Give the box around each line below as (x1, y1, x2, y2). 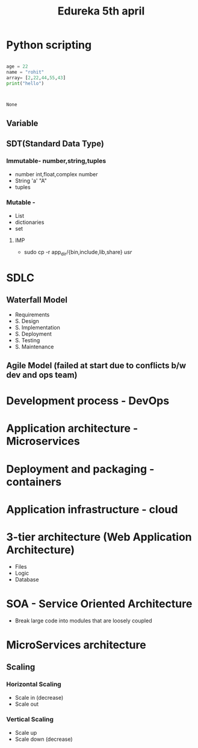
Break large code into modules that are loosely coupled (14, 617, 152, 624)
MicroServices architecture (6, 638, 146, 651)
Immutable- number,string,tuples (6, 157, 107, 165)
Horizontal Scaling (6, 680, 61, 689)
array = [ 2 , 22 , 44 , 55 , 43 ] (6, 74, 66, 81)
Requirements (14, 311, 50, 318)
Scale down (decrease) (14, 735, 73, 743)
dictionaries (14, 219, 45, 226)
